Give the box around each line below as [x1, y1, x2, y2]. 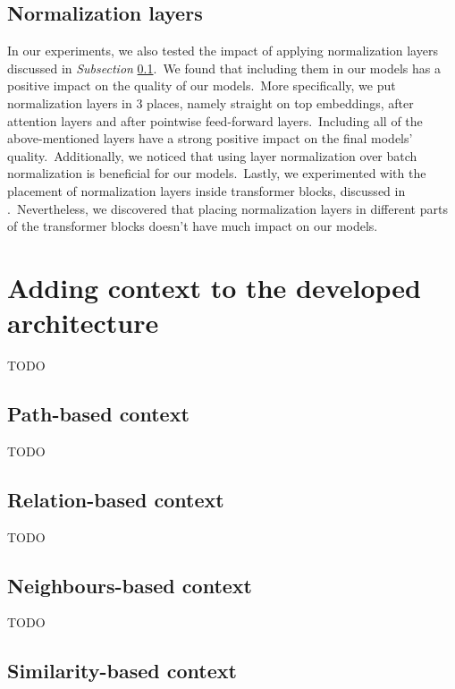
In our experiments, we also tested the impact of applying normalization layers [7, 41, 438, 60]
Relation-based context [7, 485, 224, 513]
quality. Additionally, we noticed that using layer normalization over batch [7, 146, 417, 165]
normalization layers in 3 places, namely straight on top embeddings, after [7, 93, 414, 112]
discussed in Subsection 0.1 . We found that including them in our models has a [7, 58, 441, 77]
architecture [7, 304, 159, 341]
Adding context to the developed [7, 268, 421, 305]
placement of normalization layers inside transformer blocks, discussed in [7, 181, 406, 200]
